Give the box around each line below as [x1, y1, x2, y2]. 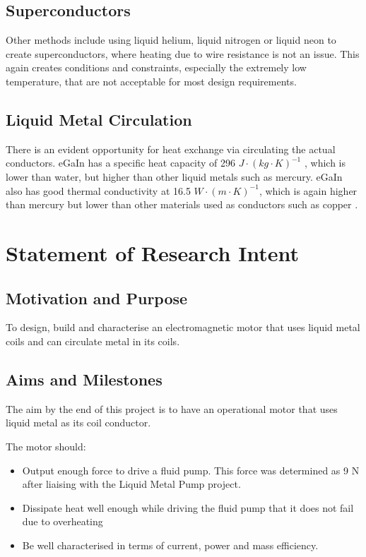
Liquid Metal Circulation [6, 108, 192, 130]
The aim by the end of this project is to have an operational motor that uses [6, 401, 338, 416]
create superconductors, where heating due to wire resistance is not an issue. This [6, 46, 360, 61]
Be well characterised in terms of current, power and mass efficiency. [22, 537, 319, 552]
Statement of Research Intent [6, 238, 300, 267]
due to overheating [22, 514, 103, 529]
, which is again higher [259, 183, 358, 198]
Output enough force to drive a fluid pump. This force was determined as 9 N [22, 462, 360, 477]
